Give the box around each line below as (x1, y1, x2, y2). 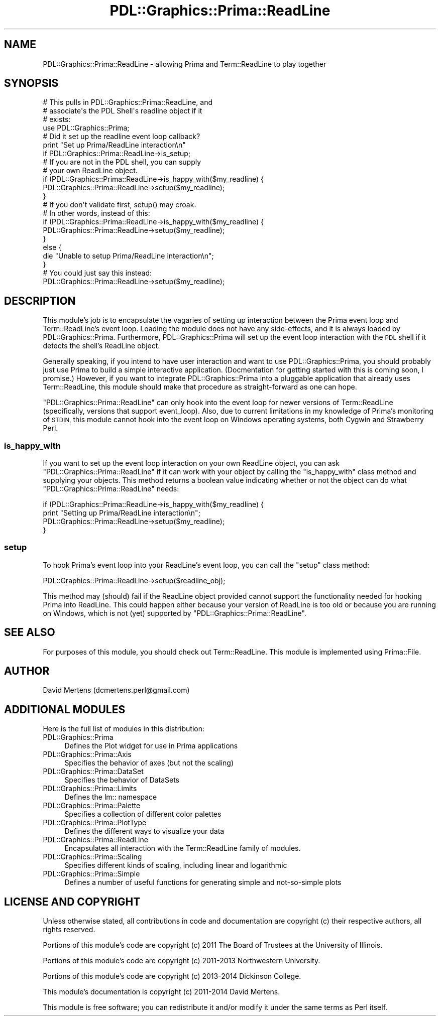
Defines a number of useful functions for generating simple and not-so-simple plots (64, 878, 342, 887)
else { (43, 243, 62, 252)
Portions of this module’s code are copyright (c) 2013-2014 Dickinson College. (43, 972, 301, 981)
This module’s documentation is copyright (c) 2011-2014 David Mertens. (43, 987, 280, 996)
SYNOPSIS (4, 77, 59, 90)
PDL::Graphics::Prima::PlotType (43, 818, 147, 827)
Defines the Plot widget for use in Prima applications (64, 741, 238, 750)
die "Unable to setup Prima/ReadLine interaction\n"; (43, 251, 214, 261)
